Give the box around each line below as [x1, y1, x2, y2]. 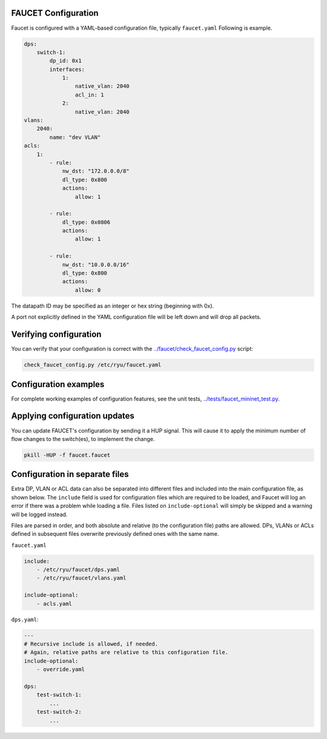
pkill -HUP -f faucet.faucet [24, 451, 111, 458]
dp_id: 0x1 [49, 58, 82, 64]
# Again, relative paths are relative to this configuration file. [24, 649, 229, 656]
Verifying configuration [11, 329, 102, 340]
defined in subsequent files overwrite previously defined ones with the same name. [11, 530, 219, 538]
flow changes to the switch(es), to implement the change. [11, 435, 155, 442]
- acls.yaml [36, 600, 73, 607]
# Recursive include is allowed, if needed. [24, 641, 159, 647]
